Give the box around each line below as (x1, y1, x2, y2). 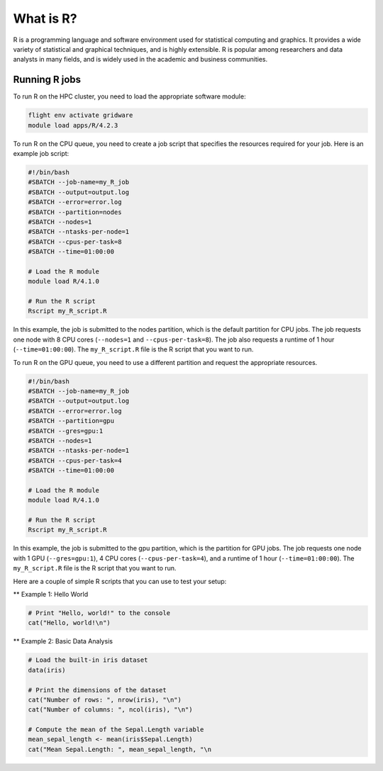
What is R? (13, 11, 77, 26)
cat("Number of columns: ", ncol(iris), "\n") (28, 706, 193, 714)
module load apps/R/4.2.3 (28, 121, 118, 129)
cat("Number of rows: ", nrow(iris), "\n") (28, 695, 182, 704)
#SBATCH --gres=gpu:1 (28, 427, 104, 435)
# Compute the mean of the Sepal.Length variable (28, 726, 204, 733)
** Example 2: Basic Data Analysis (13, 637, 113, 646)
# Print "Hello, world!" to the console (28, 609, 170, 617)
